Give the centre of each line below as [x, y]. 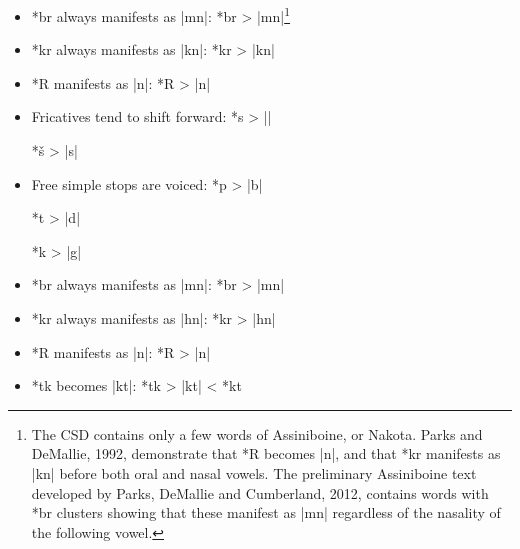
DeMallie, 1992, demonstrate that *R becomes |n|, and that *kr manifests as [266, 453]
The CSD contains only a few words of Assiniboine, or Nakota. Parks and [257, 433]
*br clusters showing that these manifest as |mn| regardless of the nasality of [266, 512]
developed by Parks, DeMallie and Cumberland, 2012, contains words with [260, 492]
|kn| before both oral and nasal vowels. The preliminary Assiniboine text [254, 472]
